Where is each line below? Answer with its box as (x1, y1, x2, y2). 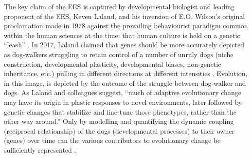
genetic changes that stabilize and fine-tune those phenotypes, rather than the (4, 106, 236, 117)
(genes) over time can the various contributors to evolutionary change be (4, 135, 221, 145)
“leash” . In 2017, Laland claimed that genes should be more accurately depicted (4, 39, 244, 50)
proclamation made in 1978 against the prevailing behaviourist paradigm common (4, 20, 248, 31)
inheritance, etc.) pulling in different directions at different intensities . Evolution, (4, 68, 248, 79)
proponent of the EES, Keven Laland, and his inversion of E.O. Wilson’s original (4, 11, 245, 21)
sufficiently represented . (4, 144, 76, 155)
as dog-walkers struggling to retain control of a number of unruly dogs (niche (4, 49, 234, 59)
